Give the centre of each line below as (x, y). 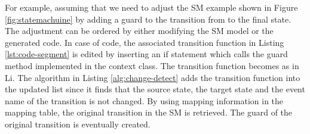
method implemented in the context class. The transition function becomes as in (152, 65)
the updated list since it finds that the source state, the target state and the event (155, 89)
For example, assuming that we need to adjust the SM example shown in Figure (151, 7)
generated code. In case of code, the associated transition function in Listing (145, 42)
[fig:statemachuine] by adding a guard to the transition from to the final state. (148, 19)
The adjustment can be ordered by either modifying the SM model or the (139, 31)
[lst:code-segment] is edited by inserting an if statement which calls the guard (146, 54)
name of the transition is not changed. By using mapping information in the (144, 100)
